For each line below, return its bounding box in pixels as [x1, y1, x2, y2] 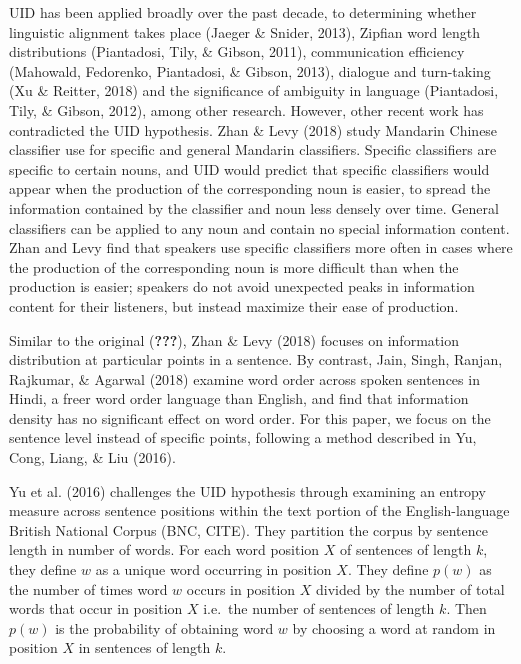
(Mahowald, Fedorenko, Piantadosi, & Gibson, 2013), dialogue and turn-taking [9, 60, 491, 81]
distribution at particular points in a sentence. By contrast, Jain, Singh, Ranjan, [9, 349, 503, 370]
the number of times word [9, 578, 168, 599]
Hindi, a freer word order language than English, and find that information [9, 388, 469, 409]
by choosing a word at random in [292, 617, 496, 638]
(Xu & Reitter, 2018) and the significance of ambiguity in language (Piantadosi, [9, 80, 499, 101]
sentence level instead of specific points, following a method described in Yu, [9, 427, 477, 448]
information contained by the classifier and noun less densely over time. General [9, 197, 499, 218]
